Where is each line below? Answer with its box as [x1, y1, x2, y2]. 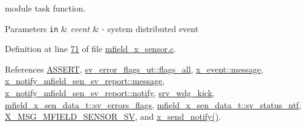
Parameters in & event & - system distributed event [5, 22, 199, 34]
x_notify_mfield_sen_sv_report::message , [5, 74, 165, 87]
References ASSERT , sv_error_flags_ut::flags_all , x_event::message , [5, 62, 264, 75]
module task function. [5, 2, 86, 14]
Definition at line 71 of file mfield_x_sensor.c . [5, 42, 177, 55]
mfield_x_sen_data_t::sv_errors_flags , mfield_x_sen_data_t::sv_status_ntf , [5, 98, 302, 111]
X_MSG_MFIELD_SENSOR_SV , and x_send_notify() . [5, 110, 221, 123]
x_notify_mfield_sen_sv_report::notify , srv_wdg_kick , [5, 86, 215, 99]
